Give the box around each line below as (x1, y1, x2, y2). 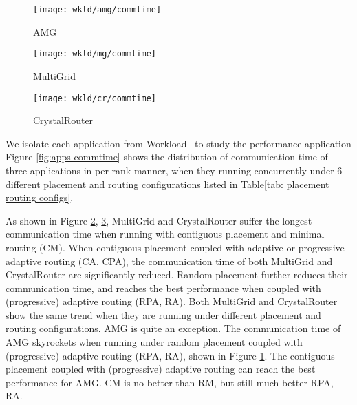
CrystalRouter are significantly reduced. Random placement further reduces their (6, 267, 348, 282)
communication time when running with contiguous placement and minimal (6, 227, 325, 241)
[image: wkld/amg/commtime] (33, 5, 162, 14)
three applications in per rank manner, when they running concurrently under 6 (6, 163, 343, 177)
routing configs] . (6, 190, 74, 205)
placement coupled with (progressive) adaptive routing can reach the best (6, 362, 316, 376)
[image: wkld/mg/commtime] (33, 49, 156, 59)
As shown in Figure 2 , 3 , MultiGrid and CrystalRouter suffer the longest (6, 213, 312, 227)
